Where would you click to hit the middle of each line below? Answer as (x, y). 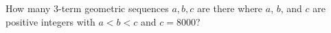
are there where (230, 8)
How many (28, 8)
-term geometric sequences (114, 8)
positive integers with (50, 21)
